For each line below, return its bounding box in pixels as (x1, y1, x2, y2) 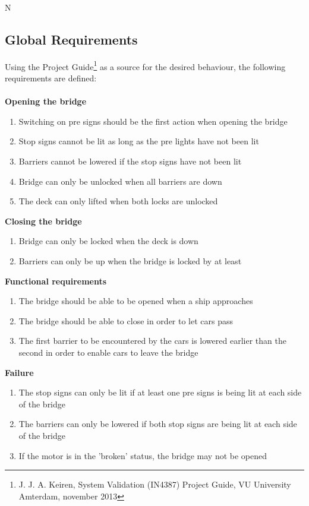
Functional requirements (5, 274, 107, 287)
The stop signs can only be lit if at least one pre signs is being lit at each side (18, 386, 302, 399)
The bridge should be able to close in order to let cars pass (18, 314, 234, 327)
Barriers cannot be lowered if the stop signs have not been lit (18, 155, 242, 167)
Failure (5, 366, 34, 378)
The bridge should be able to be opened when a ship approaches (18, 295, 253, 307)
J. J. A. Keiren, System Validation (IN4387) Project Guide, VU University (18, 478, 291, 491)
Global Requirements (5, 30, 138, 48)
